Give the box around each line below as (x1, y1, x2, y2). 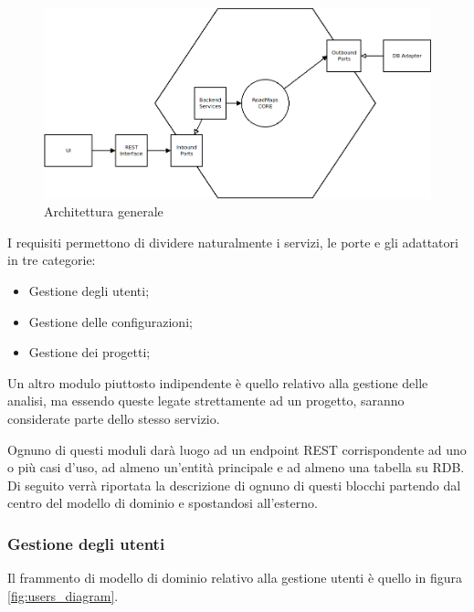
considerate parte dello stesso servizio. (7, 408, 220, 427)
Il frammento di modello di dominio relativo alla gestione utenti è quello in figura (7, 568, 462, 587)
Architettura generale (44, 202, 163, 221)
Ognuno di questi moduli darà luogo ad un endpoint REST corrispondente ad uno (7, 439, 467, 459)
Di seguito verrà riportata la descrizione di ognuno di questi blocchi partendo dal (7, 475, 461, 494)
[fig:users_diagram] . (7, 586, 119, 605)
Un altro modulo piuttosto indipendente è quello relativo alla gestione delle (7, 373, 428, 392)
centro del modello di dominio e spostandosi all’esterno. (7, 493, 318, 512)
